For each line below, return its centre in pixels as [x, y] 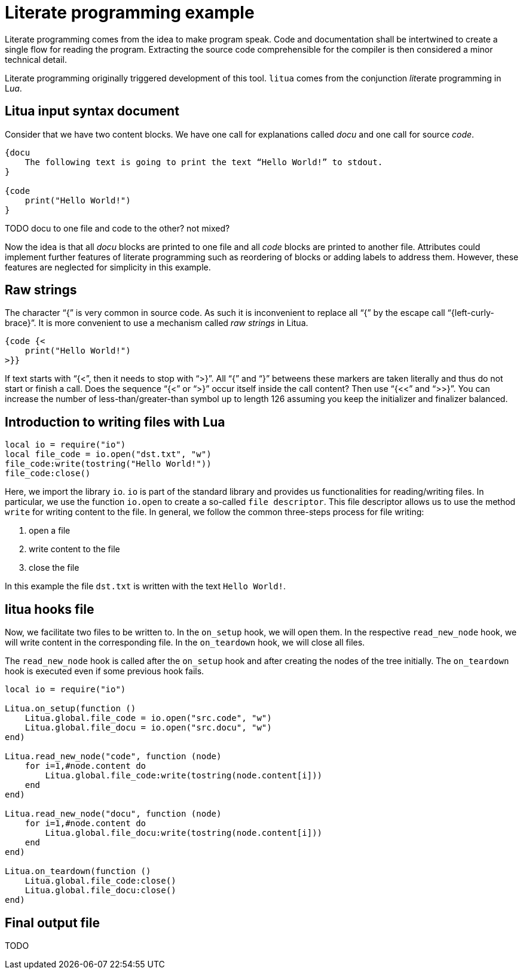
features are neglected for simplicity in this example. [108, 267]
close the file [54, 568]
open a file [50, 531]
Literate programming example [130, 13]
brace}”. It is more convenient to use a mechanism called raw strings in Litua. [157, 323]
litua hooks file [50, 609]
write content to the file [74, 549]
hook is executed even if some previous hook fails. [105, 671]
